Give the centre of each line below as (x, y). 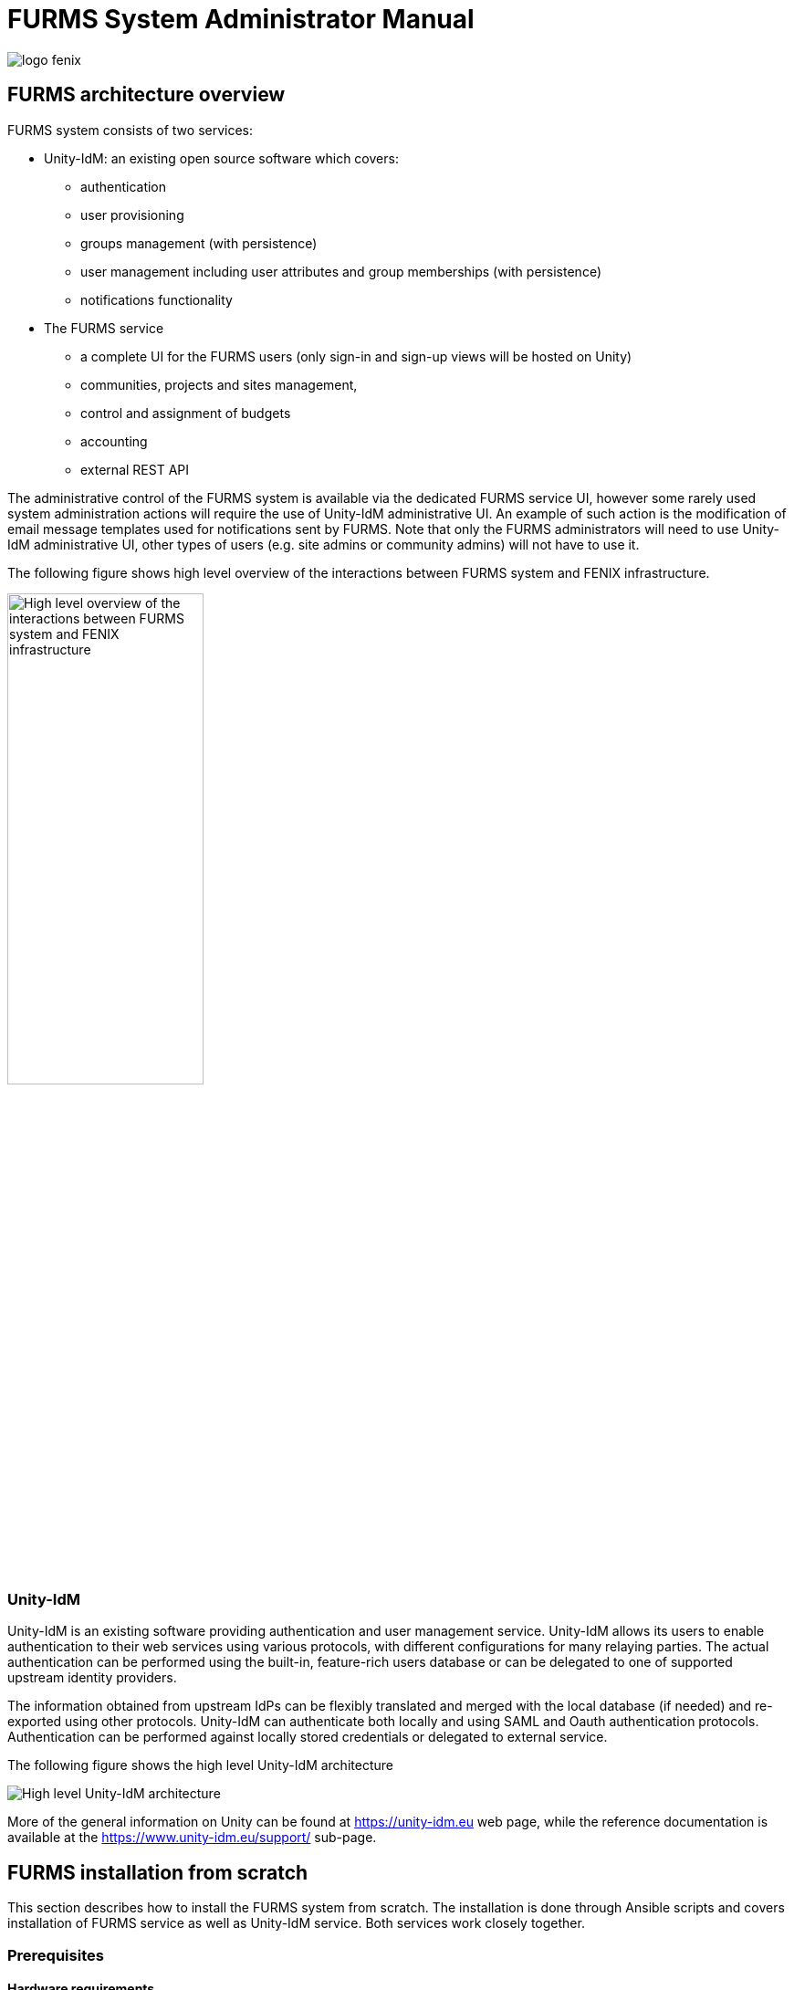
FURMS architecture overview (146, 95)
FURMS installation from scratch (158, 1872)
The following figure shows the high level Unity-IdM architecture (200, 1765)
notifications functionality (157, 299)
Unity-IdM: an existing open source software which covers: (221, 158)
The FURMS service (104, 328)
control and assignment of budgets (186, 413)
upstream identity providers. (92, 1678)
